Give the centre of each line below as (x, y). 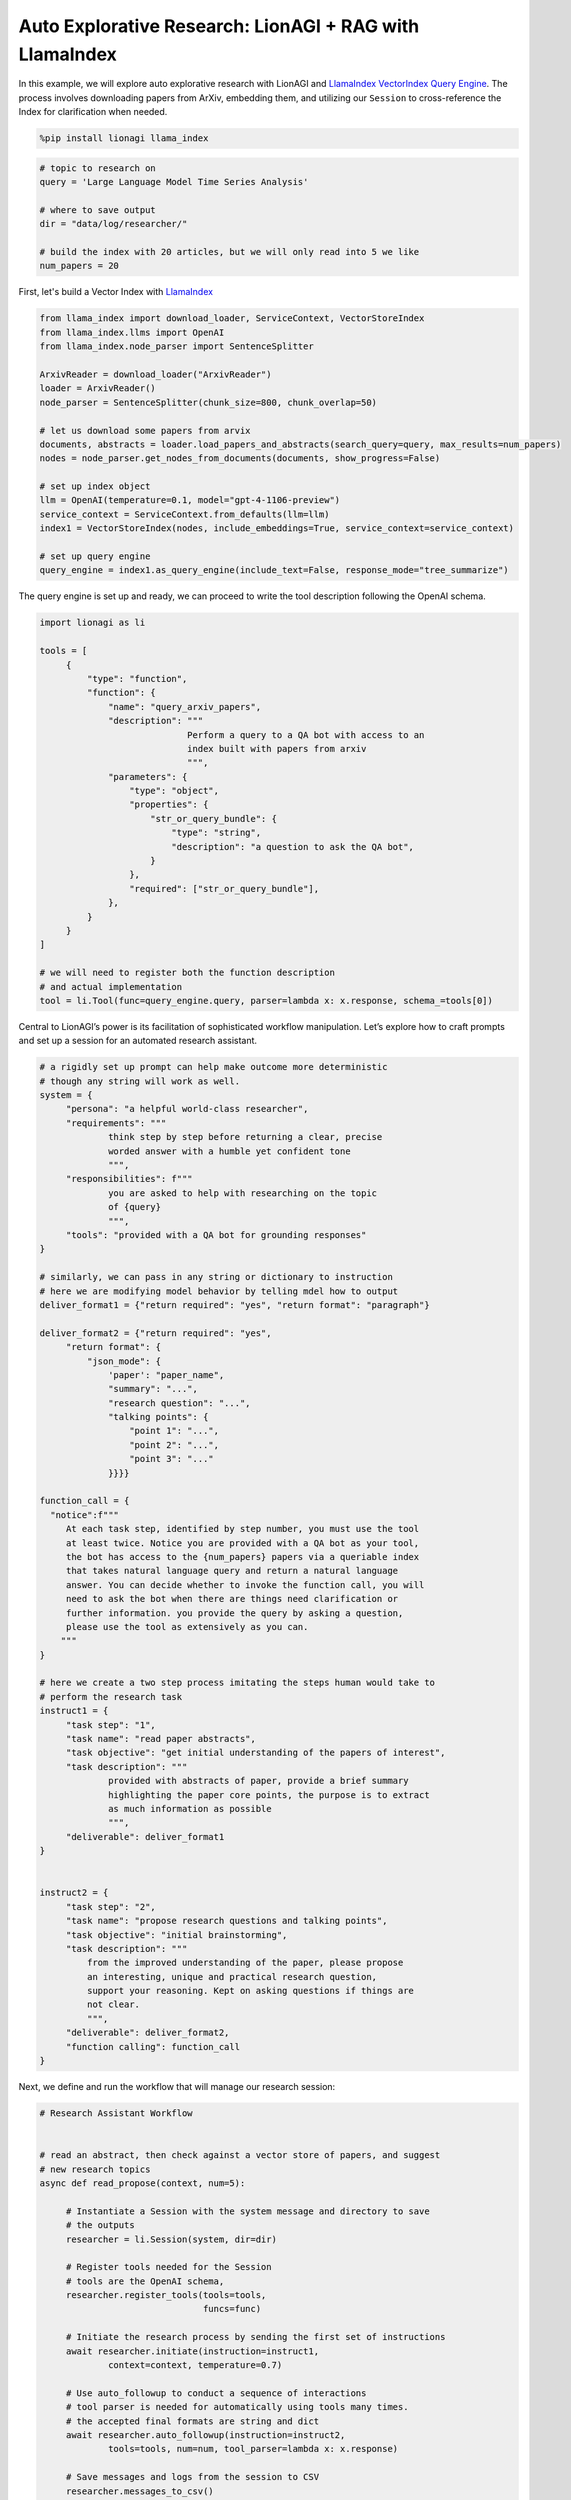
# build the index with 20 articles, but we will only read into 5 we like (229, 252)
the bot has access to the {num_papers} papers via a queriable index (242, 1556)
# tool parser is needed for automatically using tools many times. (237, 2407)
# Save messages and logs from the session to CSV (192, 2477)
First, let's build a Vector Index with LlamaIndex (116, 292)
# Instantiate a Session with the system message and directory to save (247, 2211)
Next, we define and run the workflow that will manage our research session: (177, 2087)
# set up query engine (95, 556)
